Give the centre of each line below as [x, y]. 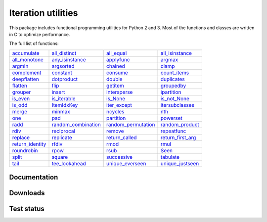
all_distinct [64, 53]
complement [27, 73]
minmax [61, 111]
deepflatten [25, 79]
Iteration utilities [44, 13]
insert [58, 92]
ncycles [115, 111]
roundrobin [25, 150]
